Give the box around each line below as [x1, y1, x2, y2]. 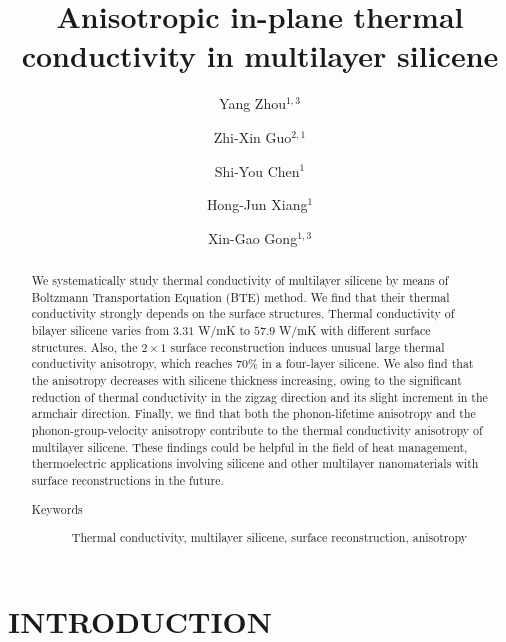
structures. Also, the [31, 338, 138, 355]
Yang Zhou [219, 93, 286, 114]
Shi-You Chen [214, 160, 300, 181]
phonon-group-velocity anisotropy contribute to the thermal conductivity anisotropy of [31, 421, 483, 438]
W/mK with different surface [279, 322, 431, 339]
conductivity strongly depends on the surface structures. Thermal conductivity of [31, 305, 455, 322]
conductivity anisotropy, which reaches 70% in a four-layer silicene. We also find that [31, 355, 474, 372]
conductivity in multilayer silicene [21, 35, 499, 76]
